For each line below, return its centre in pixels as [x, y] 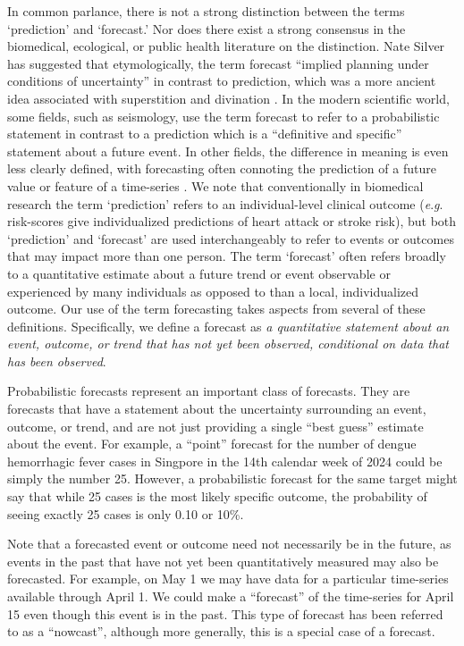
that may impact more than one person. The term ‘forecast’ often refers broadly [227, 256]
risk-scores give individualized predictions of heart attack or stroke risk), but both [232, 221]
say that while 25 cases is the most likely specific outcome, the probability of [217, 496]
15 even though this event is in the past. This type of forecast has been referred [225, 613]
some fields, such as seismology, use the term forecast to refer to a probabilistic [224, 116]
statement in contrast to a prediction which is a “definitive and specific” [205, 134]
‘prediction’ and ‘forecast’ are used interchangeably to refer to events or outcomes [231, 238]
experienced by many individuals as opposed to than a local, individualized [213, 291]
